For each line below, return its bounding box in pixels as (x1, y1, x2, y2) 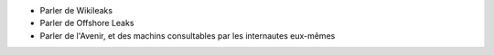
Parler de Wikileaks (39, 5, 113, 15)
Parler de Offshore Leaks (39, 18, 134, 29)
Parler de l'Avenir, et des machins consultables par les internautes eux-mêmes (39, 30, 336, 41)
